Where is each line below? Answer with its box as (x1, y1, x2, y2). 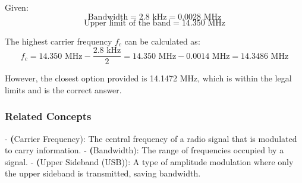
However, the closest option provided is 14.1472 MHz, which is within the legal (5, 72, 292, 84)
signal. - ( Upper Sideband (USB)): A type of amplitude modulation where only (5, 155, 294, 168)
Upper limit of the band (83, 18, 171, 27)
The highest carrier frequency (5, 34, 112, 47)
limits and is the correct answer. (5, 83, 122, 96)
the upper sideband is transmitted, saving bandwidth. (5, 167, 201, 179)
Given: (5, 1, 29, 13)
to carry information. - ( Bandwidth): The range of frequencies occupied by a (5, 144, 284, 156)
